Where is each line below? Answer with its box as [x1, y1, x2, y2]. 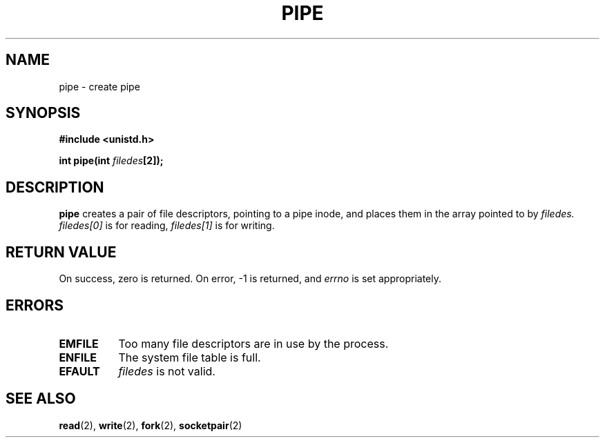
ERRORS [6, 296, 64, 314]
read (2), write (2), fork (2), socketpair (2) [59, 419, 242, 431]
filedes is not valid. [118, 364, 215, 378]
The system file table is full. [118, 350, 261, 364]
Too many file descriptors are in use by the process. [118, 336, 389, 351]
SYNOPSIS [6, 104, 81, 122]
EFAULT [59, 364, 100, 378]
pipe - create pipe [59, 80, 140, 92]
